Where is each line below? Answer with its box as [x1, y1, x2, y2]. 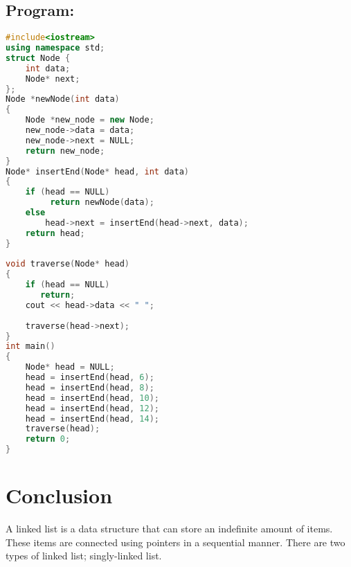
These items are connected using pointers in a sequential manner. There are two [6, 534, 345, 549]
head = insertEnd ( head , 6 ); [25, 372, 154, 383]
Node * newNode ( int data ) [6, 94, 120, 105]
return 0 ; [25, 434, 71, 444]
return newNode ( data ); [50, 197, 154, 208]
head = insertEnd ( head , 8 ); [25, 382, 154, 393]
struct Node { [6, 53, 71, 63]
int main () [6, 341, 55, 352]
